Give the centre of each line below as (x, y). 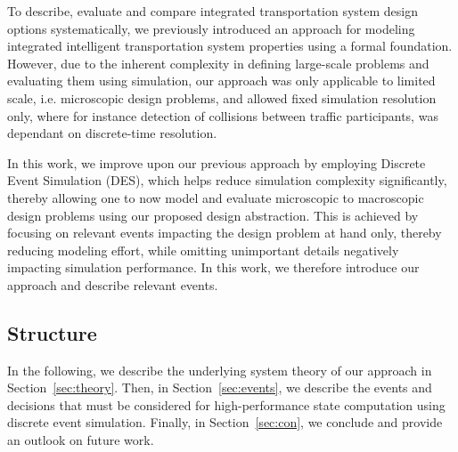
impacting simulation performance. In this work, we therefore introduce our (213, 267)
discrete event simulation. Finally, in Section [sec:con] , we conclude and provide (225, 422)
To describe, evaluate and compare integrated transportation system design (213, 11)
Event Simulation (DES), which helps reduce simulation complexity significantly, (227, 180)
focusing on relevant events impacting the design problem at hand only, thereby (225, 233)
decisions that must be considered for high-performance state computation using (226, 404)
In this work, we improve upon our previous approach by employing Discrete (217, 162)
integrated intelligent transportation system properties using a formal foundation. (230, 46)
